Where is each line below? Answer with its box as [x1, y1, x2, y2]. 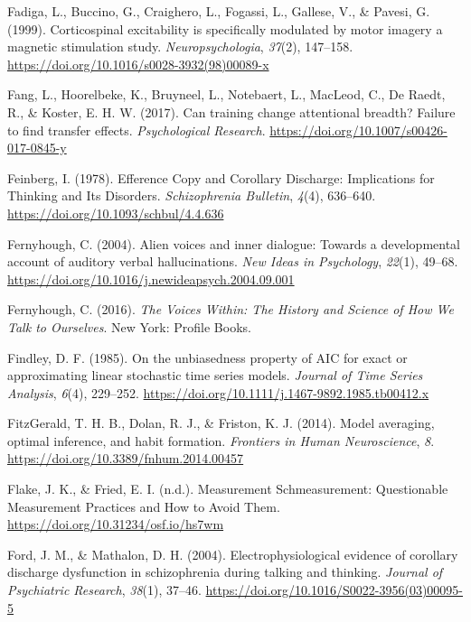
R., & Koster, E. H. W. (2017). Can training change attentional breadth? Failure [7, 102, 456, 121]
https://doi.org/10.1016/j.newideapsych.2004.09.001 [7, 269, 295, 288]
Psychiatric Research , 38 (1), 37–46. [7, 580, 202, 599]
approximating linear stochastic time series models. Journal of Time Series [7, 366, 423, 385]
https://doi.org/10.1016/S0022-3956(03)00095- [205, 580, 464, 599]
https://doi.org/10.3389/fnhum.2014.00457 [7, 449, 244, 468]
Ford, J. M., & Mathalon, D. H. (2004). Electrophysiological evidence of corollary [7, 544, 458, 563]
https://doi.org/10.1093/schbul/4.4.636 [7, 203, 224, 222]
